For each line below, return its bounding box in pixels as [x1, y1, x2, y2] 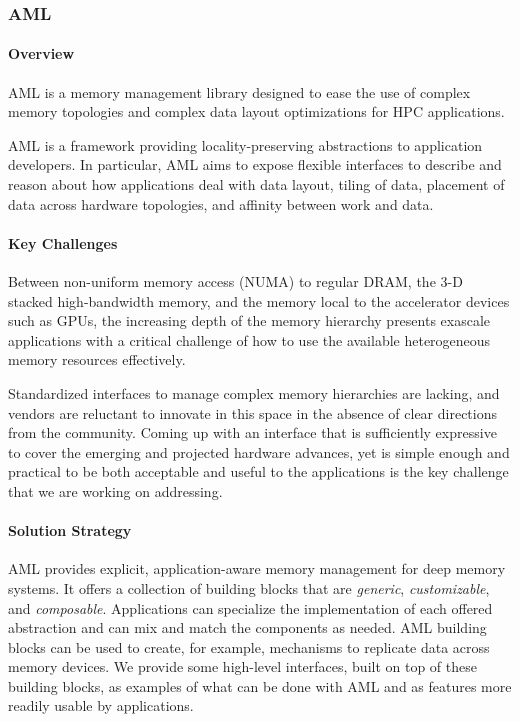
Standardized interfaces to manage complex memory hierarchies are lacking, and [8, 382, 500, 403]
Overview [8, 43, 75, 64]
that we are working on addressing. [8, 480, 223, 501]
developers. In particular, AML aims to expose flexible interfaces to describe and [8, 154, 502, 175]
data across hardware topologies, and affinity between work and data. [8, 193, 434, 214]
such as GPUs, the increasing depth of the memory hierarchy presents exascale [8, 310, 491, 331]
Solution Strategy [8, 520, 132, 541]
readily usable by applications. [8, 695, 194, 716]
